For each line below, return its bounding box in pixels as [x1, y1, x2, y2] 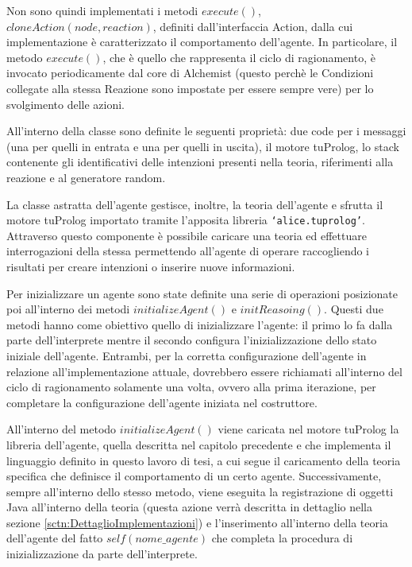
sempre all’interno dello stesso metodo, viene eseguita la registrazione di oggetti [6, 483, 394, 499]
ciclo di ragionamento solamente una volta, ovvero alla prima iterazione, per [6, 379, 376, 395]
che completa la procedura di [211, 530, 353, 546]
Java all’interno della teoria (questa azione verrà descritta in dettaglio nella [6, 499, 372, 515]
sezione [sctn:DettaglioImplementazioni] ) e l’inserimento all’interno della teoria [6, 514, 388, 530]
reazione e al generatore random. [6, 169, 166, 185]
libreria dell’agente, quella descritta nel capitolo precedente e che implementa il [6, 436, 391, 452]
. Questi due [324, 301, 383, 317]
